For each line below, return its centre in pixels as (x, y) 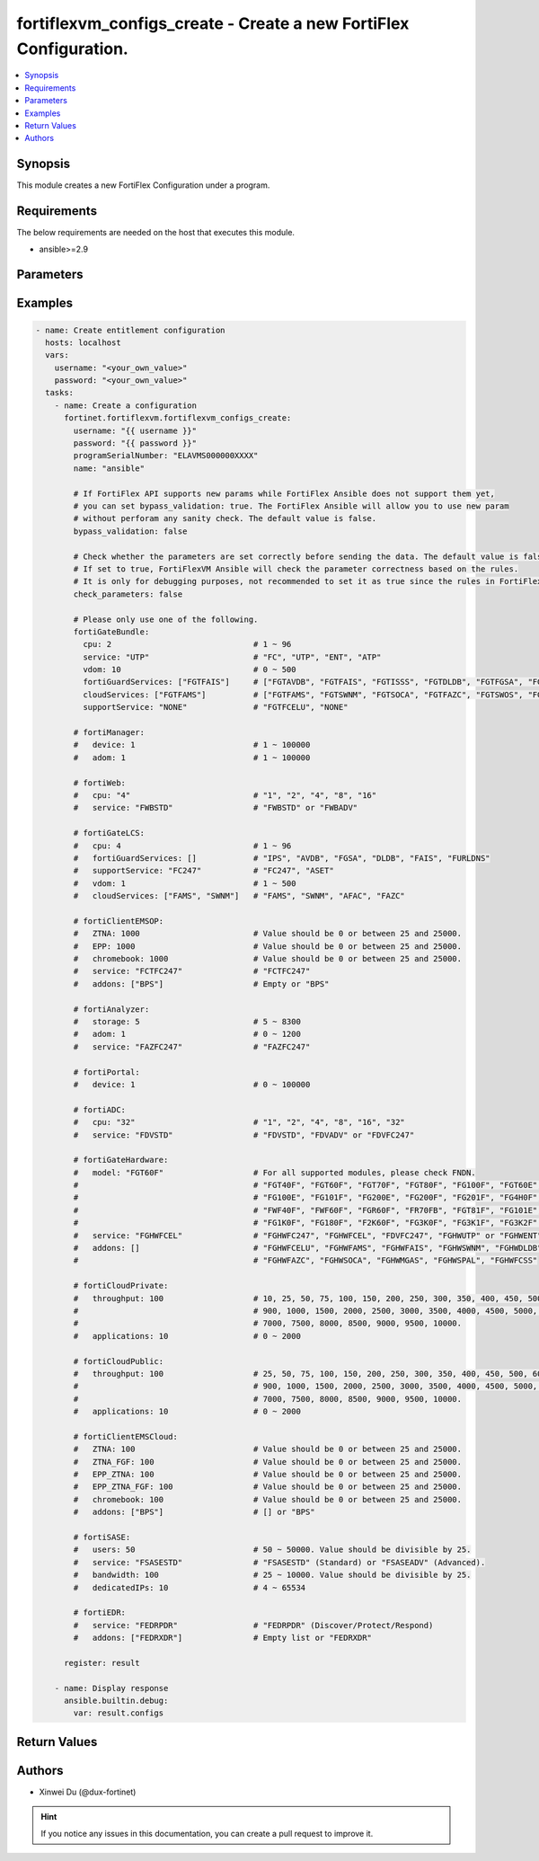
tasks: (60, 393)
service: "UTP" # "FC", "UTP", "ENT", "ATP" (232, 657)
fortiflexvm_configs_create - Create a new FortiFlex (213, 23)
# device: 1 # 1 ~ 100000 (192, 745)
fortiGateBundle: (111, 632)
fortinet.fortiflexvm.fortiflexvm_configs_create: (178, 418)
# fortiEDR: (99, 1613)
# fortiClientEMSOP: (119, 921)
